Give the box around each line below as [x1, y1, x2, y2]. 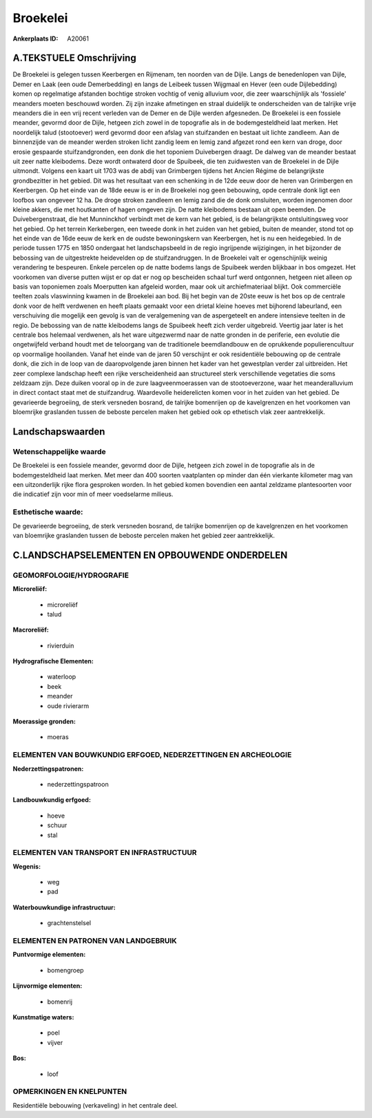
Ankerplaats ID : [12, 34, 59, 43]
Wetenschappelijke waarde [12, 446, 106, 456]
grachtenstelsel [47, 919, 92, 927]
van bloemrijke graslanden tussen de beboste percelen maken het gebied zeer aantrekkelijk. [12, 531, 276, 539]
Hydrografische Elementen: [12, 657, 94, 665]
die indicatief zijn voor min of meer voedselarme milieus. [12, 490, 174, 499]
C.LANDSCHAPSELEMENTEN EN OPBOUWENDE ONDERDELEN [12, 549, 288, 561]
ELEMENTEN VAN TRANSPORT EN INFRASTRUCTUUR [12, 848, 197, 858]
